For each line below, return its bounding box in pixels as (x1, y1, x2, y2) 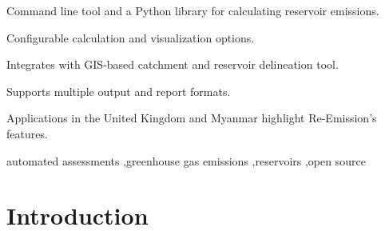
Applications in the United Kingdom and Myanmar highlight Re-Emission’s (6, 110, 377, 126)
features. (6, 125, 48, 141)
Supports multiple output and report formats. (6, 82, 231, 99)
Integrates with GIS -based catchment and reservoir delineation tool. (6, 56, 339, 73)
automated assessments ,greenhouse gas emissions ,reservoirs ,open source (6, 152, 366, 169)
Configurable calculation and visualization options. (6, 29, 255, 46)
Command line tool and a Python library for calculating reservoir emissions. (6, 2, 379, 18)
